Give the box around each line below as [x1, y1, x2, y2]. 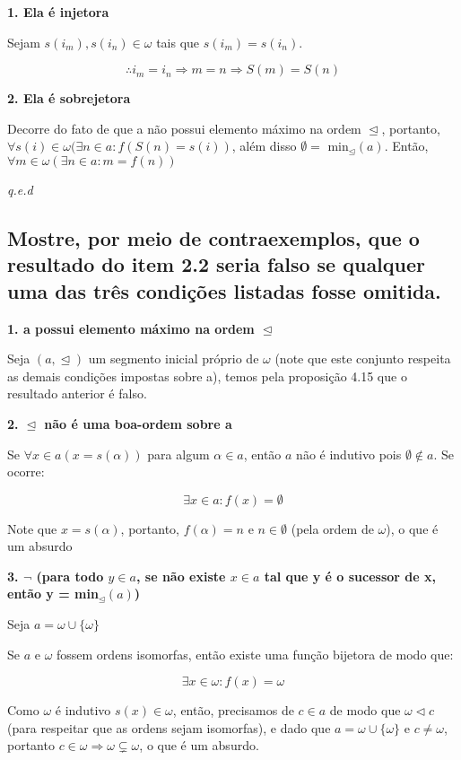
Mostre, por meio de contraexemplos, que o [7, 223, 420, 251]
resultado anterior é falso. [7, 384, 147, 403]
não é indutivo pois [296, 444, 402, 463]
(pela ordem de [291, 519, 374, 537]
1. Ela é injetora [7, 3, 109, 21]
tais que [156, 32, 200, 51]
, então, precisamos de [172, 701, 294, 720]
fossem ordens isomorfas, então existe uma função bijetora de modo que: [57, 644, 454, 663]
